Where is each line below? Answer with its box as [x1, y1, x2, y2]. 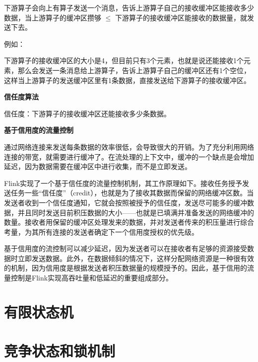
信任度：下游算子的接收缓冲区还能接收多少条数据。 [4, 108, 171, 118]
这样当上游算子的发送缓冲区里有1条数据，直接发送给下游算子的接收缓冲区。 [4, 75, 251, 85]
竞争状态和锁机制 [4, 341, 116, 361]
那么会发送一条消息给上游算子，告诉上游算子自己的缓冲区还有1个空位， [17, 65, 251, 75]
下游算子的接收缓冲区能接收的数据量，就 [115, 12, 247, 22]
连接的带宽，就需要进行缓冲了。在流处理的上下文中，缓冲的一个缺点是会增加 [4, 151, 254, 162]
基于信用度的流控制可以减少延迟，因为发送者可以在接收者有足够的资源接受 [4, 243, 247, 254]
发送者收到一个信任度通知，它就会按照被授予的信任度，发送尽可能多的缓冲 [4, 197, 247, 207]
